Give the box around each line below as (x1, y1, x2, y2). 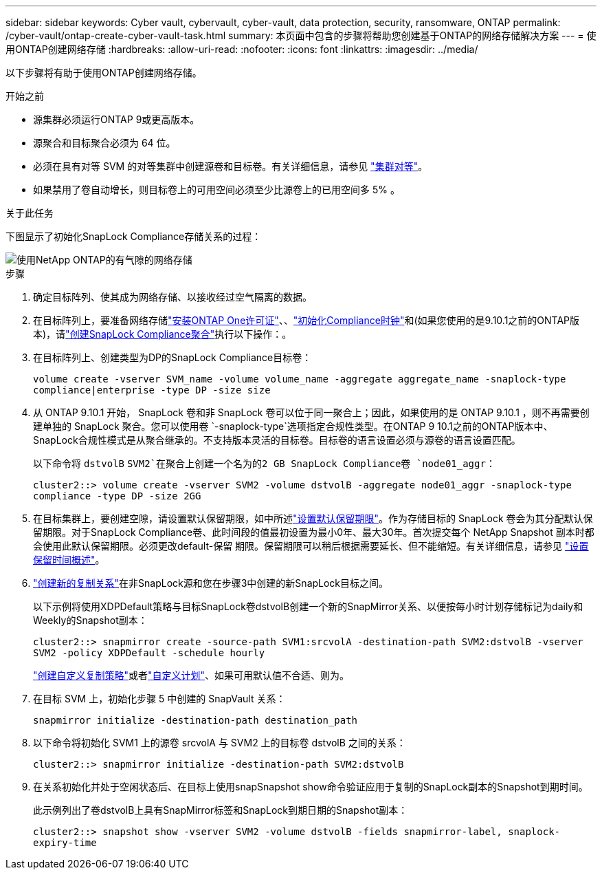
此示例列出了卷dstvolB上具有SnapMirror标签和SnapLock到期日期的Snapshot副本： (33, 804, 408, 816)
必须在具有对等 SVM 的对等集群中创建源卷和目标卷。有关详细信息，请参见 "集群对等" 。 (33, 160, 428, 172)
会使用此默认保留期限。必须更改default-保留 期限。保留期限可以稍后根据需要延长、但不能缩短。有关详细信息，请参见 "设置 (33, 540, 589, 552)
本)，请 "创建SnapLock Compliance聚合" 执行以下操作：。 (33, 328, 292, 340)
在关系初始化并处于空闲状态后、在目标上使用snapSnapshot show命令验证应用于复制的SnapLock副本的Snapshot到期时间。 (33, 781, 588, 792)
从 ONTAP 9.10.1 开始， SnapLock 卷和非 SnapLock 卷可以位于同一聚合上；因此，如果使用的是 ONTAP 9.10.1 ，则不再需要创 (33, 407, 590, 418)
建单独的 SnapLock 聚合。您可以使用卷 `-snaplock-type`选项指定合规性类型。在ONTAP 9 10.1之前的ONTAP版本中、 (33, 420, 553, 432)
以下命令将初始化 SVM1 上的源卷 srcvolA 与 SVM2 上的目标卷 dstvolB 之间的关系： (33, 737, 406, 748)
